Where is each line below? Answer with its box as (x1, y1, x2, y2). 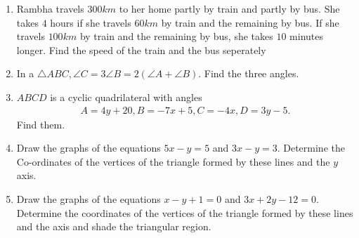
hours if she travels (50, 15, 131, 29)
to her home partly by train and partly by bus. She (119, 1, 340, 15)
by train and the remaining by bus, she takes (79, 29, 273, 44)
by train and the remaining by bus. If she (161, 15, 339, 29)
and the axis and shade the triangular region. (16, 219, 211, 234)
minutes (289, 29, 323, 44)
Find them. (16, 117, 65, 131)
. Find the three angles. (198, 66, 299, 81)
